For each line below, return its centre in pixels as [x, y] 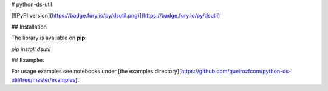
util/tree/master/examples [43, 79]
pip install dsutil [31, 49]
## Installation [29, 27]
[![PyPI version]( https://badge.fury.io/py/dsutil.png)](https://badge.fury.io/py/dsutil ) [116, 16]
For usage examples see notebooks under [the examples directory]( [96, 71]
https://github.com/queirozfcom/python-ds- [236, 71]
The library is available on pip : [49, 38]
